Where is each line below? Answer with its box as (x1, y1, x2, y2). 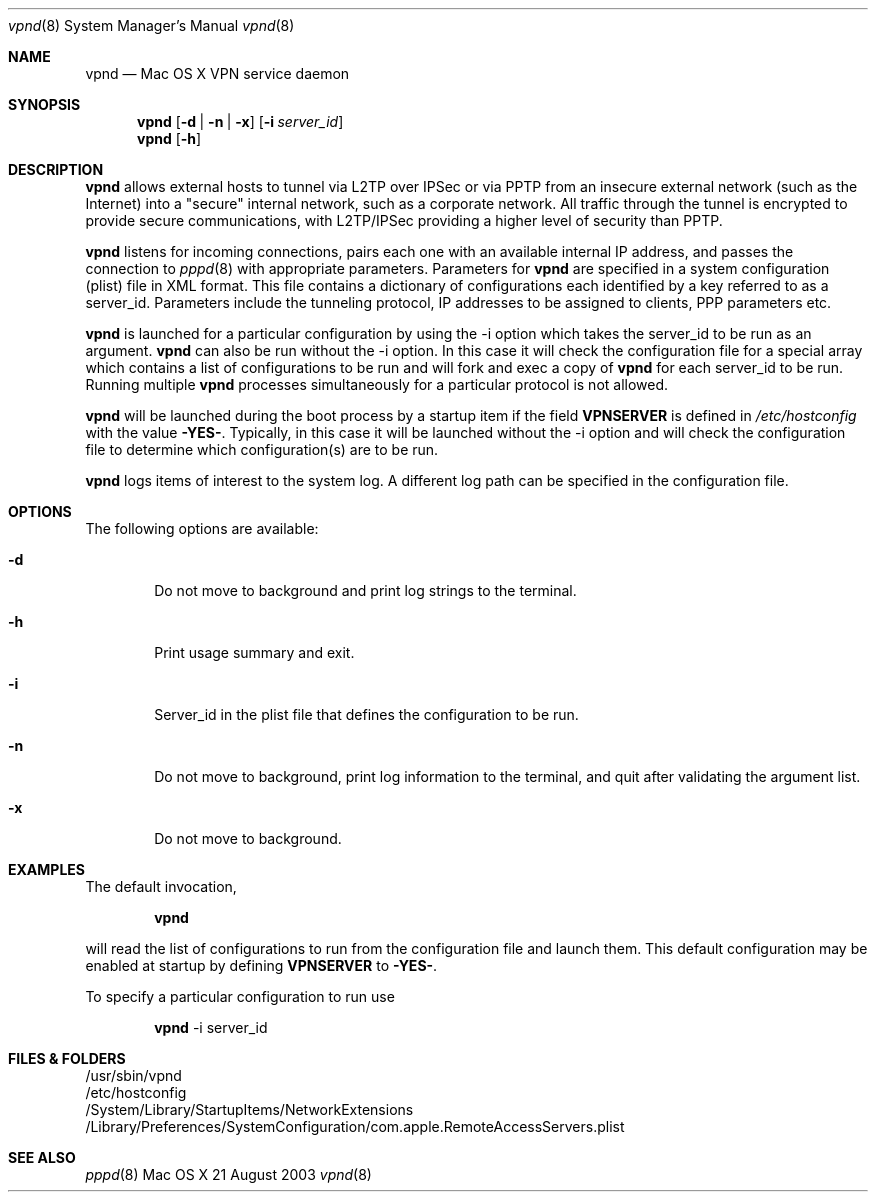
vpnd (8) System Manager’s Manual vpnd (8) (8, 17, 295, 34)
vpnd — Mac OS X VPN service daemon (85, 65, 350, 82)
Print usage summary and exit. (154, 644, 355, 661)
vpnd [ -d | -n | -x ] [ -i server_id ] (137, 113, 344, 130)
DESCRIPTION (8, 161, 104, 178)
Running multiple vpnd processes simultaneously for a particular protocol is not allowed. (85, 376, 669, 393)
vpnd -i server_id (154, 1019, 268, 1036)
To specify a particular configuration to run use (85, 988, 395, 1005)
